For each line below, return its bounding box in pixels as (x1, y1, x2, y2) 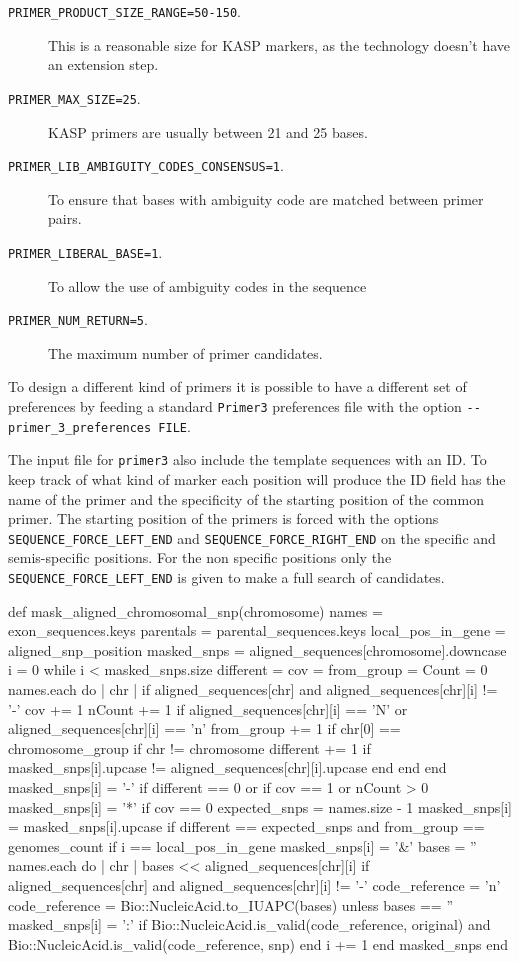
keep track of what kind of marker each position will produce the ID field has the (8, 469, 506, 489)
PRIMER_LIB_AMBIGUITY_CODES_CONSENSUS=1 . (8, 155, 284, 176)
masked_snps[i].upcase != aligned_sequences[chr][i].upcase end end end (8, 757, 447, 778)
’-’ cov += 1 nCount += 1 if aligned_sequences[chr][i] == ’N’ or (8, 698, 408, 719)
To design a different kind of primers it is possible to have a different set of (8, 376, 467, 397)
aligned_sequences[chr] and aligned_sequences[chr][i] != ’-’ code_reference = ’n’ (8, 875, 501, 895)
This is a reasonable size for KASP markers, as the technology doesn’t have (48, 34, 511, 55)
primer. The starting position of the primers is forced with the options (8, 508, 439, 529)
